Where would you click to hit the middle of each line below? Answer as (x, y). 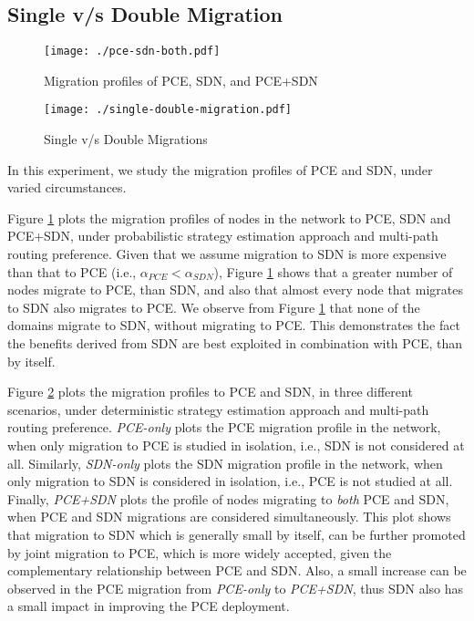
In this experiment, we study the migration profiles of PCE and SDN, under (220, 169)
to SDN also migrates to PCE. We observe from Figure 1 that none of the (214, 307)
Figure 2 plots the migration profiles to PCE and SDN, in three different (210, 392)
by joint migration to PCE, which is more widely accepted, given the (200, 552)
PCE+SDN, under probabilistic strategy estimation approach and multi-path (223, 236)
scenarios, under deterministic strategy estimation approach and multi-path (218, 409)
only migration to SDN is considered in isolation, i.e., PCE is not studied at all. (230, 481)
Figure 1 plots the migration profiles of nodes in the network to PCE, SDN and (229, 217)
